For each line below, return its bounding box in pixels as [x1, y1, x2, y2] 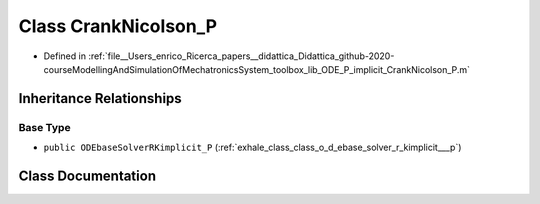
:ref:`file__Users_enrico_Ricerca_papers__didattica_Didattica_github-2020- [88, 50, 395, 62]
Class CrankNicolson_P [18, 15, 218, 37]
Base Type [18, 120, 71, 134]
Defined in [43, 50, 87, 62]
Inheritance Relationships [18, 90, 182, 107]
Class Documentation [18, 167, 157, 184]
